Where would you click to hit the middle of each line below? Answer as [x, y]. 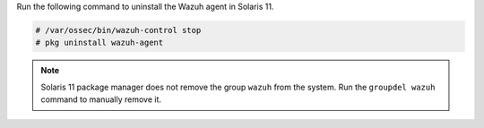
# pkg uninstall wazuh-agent [99, 43]
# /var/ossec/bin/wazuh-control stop [118, 30]
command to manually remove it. [101, 99]
